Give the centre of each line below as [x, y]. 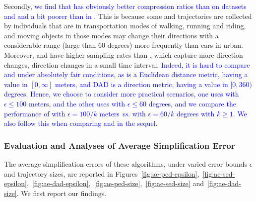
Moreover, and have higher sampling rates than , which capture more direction [124, 54]
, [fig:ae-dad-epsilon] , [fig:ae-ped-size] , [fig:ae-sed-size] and [115, 183]
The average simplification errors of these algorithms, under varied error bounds [126, 163]
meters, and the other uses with [77, 103]
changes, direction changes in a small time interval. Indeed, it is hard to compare [127, 64]
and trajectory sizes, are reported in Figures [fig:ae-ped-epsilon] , [102, 173]
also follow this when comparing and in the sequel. [81, 123]
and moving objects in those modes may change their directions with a [111, 35]
